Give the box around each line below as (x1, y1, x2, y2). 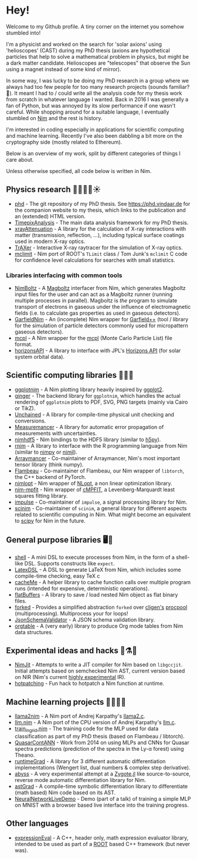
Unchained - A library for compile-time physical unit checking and (14, 411, 175, 418)
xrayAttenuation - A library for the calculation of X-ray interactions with (14, 225, 186, 232)
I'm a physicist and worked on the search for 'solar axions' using (6, 41, 162, 48)
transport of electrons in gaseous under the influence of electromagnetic (14, 304, 191, 311)
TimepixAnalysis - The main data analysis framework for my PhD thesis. (14, 219, 189, 226)
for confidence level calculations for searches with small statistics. (14, 257, 176, 264)
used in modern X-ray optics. (14, 238, 86, 245)
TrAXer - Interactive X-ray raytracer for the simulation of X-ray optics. (14, 244, 183, 251)
